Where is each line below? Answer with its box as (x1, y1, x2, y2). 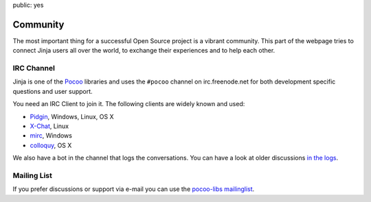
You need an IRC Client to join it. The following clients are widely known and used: (12, 100, 245, 108)
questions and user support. (12, 87, 93, 95)
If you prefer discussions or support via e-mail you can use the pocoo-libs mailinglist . (12, 185, 255, 193)
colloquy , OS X (30, 141, 72, 149)
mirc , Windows (30, 131, 72, 140)
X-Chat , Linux (30, 122, 69, 130)
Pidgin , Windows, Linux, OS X (30, 112, 114, 121)
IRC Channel (12, 64, 55, 73)
